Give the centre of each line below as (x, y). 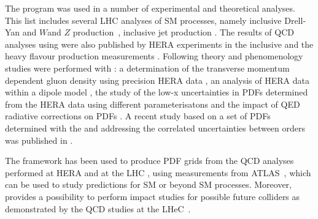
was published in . (39, 140)
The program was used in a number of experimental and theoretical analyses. (150, 8)
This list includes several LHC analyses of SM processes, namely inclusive (143, 20)
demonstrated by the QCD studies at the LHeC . (98, 208)
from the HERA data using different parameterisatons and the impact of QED (153, 104)
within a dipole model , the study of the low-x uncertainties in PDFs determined (157, 92)
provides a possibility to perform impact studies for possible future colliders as (153, 196)
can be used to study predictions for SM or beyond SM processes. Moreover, (148, 184)
